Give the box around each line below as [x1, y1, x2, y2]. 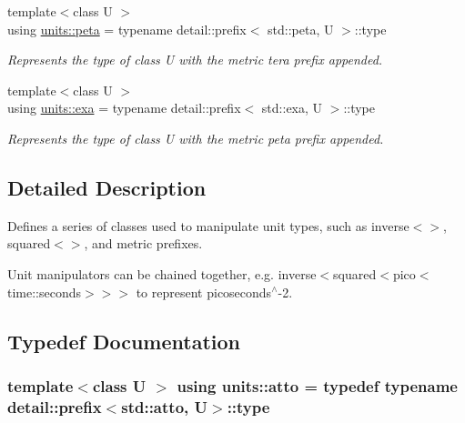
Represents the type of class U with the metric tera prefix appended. [7, 50, 383, 69]
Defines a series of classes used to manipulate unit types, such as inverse [7, 216, 409, 235]
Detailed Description [7, 173, 207, 201]
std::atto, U [121, 395, 208, 418]
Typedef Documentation [7, 327, 240, 355]
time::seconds [7, 282, 82, 301]
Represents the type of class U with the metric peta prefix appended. [7, 128, 384, 147]
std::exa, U [261, 98, 323, 117]
